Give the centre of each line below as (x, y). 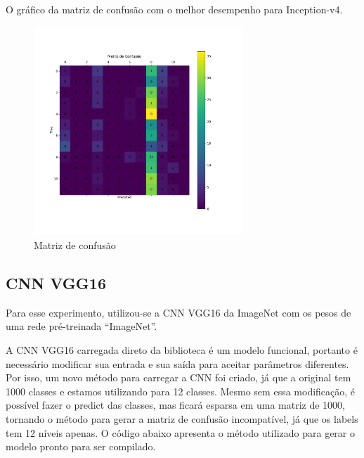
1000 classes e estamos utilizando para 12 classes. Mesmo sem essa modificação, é (181, 391)
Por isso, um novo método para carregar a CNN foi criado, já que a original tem (178, 377)
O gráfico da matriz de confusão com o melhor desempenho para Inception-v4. (174, 9)
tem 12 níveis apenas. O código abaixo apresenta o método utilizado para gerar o (180, 432)
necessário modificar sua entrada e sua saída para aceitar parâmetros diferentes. (177, 363)
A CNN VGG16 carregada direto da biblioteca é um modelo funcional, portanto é (182, 349)
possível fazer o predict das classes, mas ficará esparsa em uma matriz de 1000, (176, 405)
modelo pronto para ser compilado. (81, 446)
